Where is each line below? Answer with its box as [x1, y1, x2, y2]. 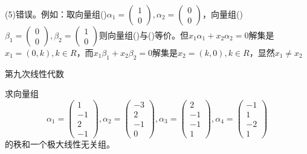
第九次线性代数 [5, 67, 64, 79]
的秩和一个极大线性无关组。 [5, 138, 115, 150]
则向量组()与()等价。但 [99, 29, 189, 41]
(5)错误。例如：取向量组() [5, 8, 107, 20]
